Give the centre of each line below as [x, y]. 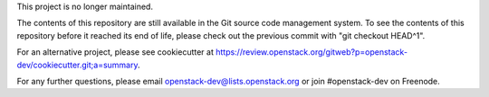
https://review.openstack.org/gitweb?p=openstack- [312, 52]
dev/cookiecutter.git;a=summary [77, 65]
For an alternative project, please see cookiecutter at [115, 52]
